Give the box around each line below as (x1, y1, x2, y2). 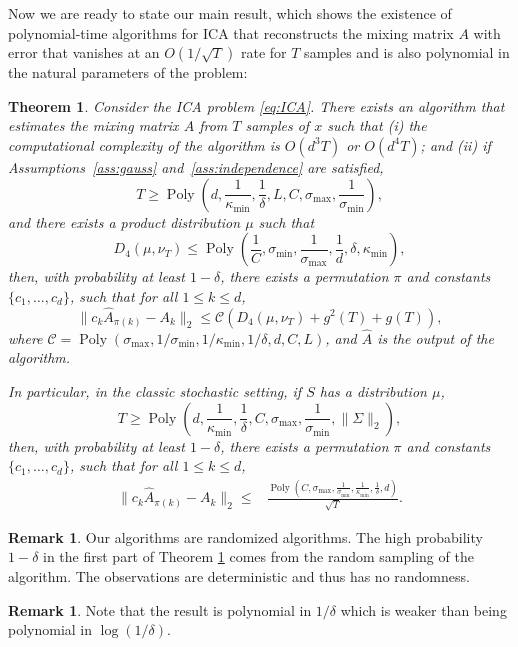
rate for (241, 42, 287, 63)
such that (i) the (327, 115, 427, 136)
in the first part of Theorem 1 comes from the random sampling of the (43, 546, 474, 567)
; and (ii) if (420, 134, 491, 155)
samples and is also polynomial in (304, 42, 510, 63)
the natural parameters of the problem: (8, 62, 248, 83)
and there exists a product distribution (8, 211, 241, 232)
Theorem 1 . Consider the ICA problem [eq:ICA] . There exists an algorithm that (8, 95, 505, 116)
